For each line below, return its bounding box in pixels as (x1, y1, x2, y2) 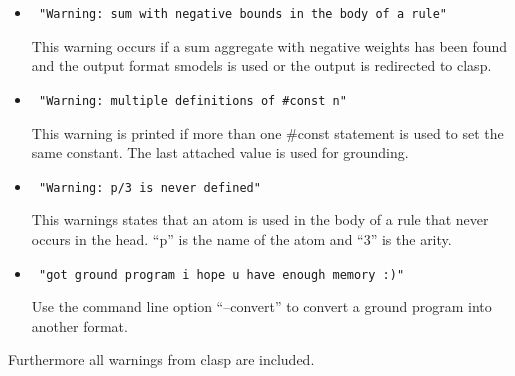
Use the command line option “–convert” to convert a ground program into (31, 296, 492, 317)
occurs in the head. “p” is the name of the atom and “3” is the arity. (31, 228, 452, 249)
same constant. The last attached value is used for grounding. (31, 142, 409, 163)
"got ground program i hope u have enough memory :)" (38, 267, 405, 282)
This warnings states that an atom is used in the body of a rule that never (31, 209, 489, 230)
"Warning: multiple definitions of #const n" (38, 93, 347, 108)
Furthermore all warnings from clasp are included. (8, 349, 315, 370)
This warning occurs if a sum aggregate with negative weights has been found (31, 35, 508, 56)
